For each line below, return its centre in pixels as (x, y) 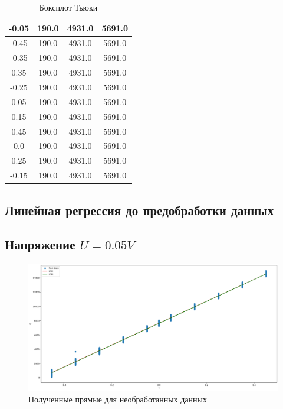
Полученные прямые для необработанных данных (118, 399)
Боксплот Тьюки (68, 7)
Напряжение (40, 244)
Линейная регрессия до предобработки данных (139, 210)
